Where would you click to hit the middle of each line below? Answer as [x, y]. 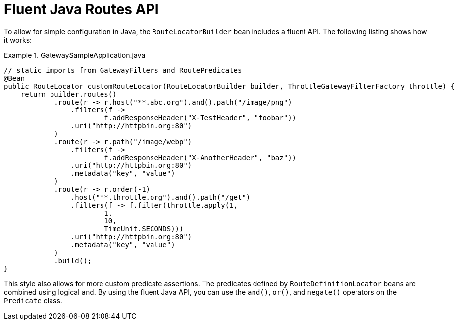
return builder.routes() [69, 94]
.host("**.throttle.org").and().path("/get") [160, 197]
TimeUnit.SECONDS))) [144, 229]
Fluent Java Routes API [81, 9]
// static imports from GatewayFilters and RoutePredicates [123, 70]
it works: [18, 40]
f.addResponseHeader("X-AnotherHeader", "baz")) [200, 157]
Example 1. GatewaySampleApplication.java [75, 55]
